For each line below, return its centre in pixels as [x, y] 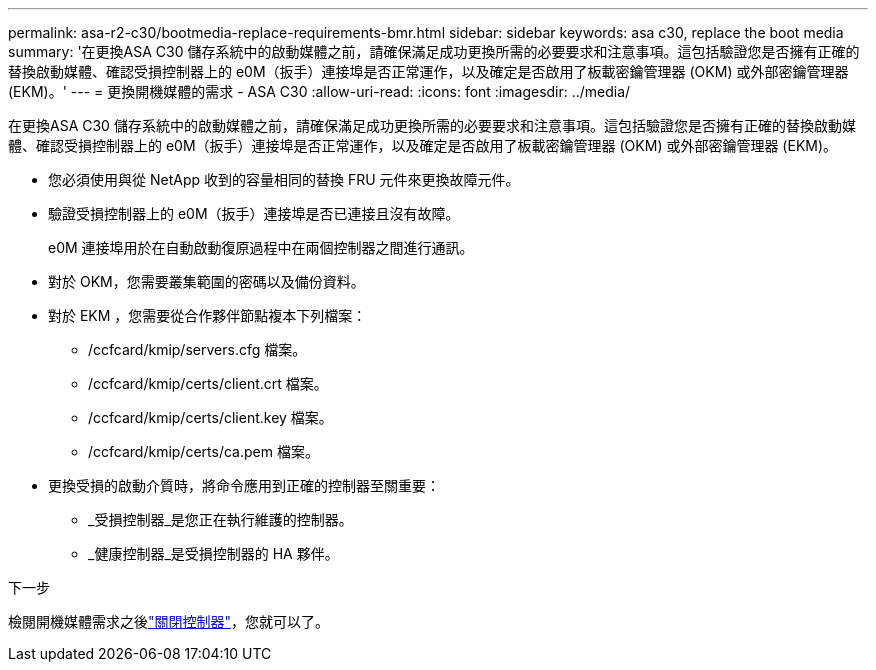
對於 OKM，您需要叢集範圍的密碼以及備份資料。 [206, 281]
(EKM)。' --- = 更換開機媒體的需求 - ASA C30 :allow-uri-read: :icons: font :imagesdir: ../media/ [319, 91]
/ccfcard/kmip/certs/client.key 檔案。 [210, 417]
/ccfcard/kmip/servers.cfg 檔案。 [197, 349]
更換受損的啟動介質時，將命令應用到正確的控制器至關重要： [244, 485]
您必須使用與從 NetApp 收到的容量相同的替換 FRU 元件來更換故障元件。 [284, 179]
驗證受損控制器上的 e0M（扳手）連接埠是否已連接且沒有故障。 [254, 213]
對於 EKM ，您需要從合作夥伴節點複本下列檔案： [207, 315]
